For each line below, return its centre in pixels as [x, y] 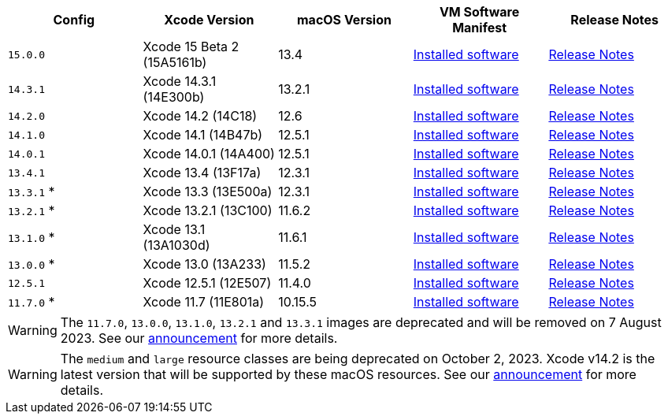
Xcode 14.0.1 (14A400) [209, 154]
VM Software [479, 12]
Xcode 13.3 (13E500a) [208, 191]
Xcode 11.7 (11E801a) [204, 302]
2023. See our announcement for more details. [199, 338]
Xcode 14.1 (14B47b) [203, 135]
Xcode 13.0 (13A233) [204, 264]
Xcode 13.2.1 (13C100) [208, 210]
